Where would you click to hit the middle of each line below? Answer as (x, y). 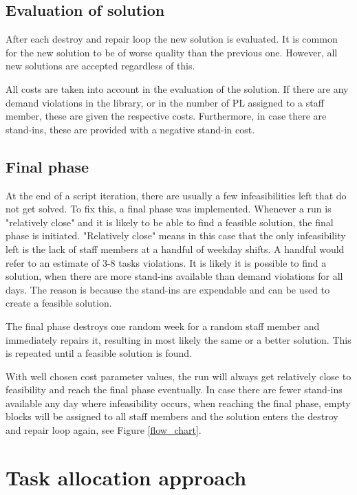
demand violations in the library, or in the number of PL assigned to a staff (165, 102)
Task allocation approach (126, 477)
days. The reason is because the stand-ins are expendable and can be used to (168, 289)
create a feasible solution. (59, 303)
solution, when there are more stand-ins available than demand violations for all (174, 276)
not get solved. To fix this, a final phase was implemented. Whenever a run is (169, 209)
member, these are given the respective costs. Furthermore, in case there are (166, 116)
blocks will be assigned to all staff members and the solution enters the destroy (172, 416)
